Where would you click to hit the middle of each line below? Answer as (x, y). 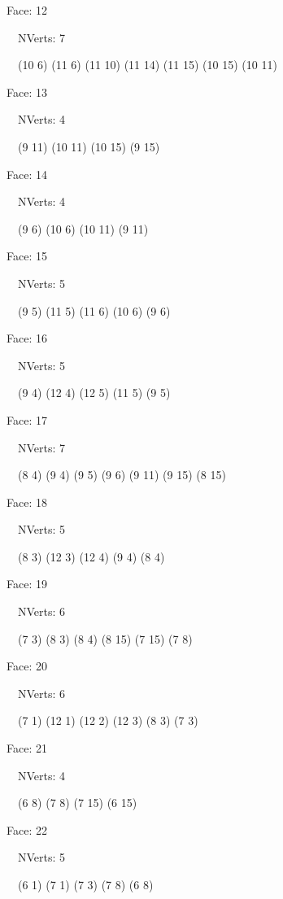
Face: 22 (27, 829)
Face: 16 (27, 338)
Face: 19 (27, 584)
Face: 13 (27, 92)
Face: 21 (27, 748)
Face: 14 (27, 174)
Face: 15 (27, 256)
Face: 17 (27, 419)
